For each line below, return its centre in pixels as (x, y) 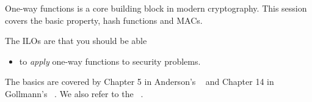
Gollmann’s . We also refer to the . (74, 93)
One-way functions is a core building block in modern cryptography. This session (156, 8)
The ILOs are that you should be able (76, 41)
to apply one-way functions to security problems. (110, 61)
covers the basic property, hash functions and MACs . (104, 20)
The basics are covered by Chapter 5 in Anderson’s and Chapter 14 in (140, 82)
